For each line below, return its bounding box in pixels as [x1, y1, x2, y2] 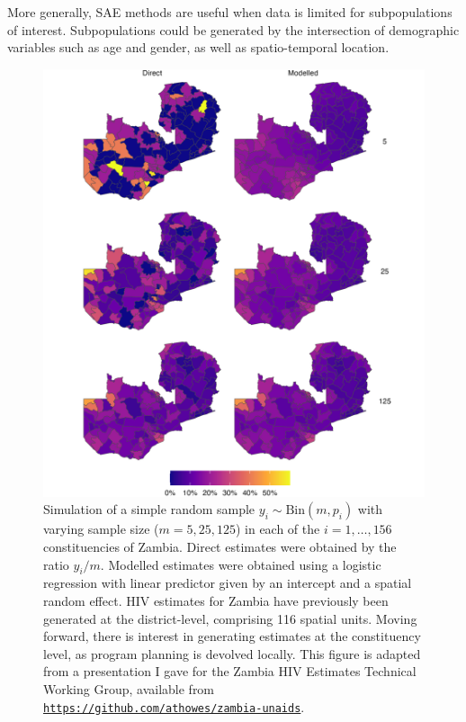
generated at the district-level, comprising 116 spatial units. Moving [43, 609, 417, 627]
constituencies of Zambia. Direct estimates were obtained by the [43, 537, 397, 555]
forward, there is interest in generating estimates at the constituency [43, 627, 421, 645]
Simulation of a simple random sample [43, 500, 255, 519]
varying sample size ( [43, 519, 159, 538]
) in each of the [235, 519, 320, 538]
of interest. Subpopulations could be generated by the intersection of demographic [7, 20, 460, 39]
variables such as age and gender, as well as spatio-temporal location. [7, 38, 390, 57]
